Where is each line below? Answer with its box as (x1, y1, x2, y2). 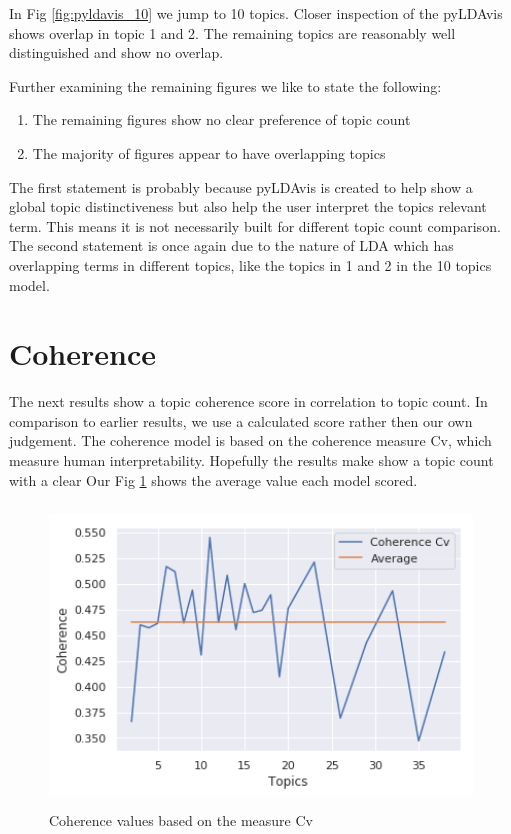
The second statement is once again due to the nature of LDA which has (9, 235, 454, 256)
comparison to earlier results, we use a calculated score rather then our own (9, 410, 473, 431)
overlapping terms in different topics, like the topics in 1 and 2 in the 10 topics (9, 254, 492, 275)
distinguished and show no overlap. (9, 42, 224, 63)
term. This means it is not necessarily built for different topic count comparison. (9, 215, 501, 236)
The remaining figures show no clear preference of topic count (32, 109, 411, 130)
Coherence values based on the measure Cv (49, 810, 313, 831)
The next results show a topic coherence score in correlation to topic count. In (9, 391, 488, 412)
